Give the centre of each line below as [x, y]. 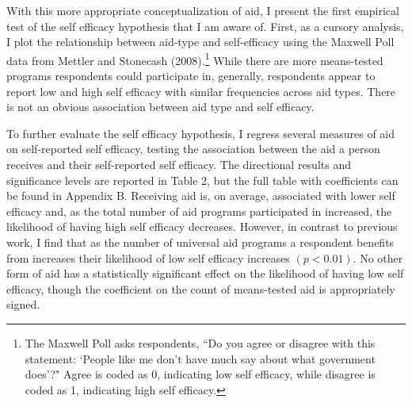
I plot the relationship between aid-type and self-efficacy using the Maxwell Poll [200, 42]
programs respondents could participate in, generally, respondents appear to [191, 76]
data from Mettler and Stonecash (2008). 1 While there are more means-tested [195, 59]
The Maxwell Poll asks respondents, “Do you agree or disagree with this [200, 342]
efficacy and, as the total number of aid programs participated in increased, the [199, 211]
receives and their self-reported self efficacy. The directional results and [179, 164]
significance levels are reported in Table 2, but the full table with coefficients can [202, 180]
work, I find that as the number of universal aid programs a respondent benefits [200, 242]
